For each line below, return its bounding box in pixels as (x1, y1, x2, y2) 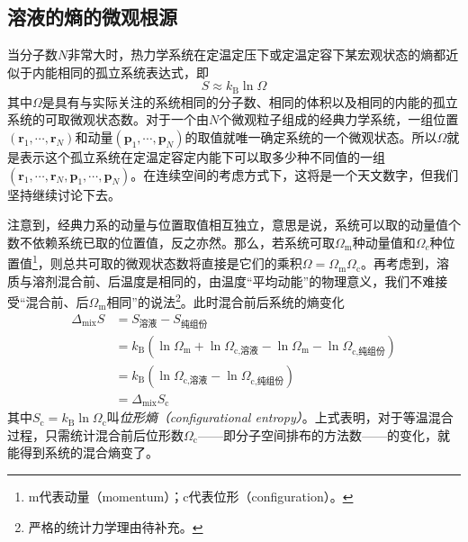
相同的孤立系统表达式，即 (57, 62, 209, 81)
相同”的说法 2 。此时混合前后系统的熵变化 (106, 290, 345, 311)
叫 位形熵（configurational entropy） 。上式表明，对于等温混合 (106, 408, 454, 427)
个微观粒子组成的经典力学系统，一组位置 (219, 110, 459, 129)
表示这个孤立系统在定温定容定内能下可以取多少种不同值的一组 (19, 148, 385, 167)
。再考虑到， (361, 254, 437, 273)
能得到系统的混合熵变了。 (7, 443, 158, 462)
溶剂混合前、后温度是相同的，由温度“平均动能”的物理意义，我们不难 (31, 271, 436, 290)
